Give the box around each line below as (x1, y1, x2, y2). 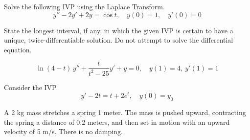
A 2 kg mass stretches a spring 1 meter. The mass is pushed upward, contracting (4, 107, 246, 117)
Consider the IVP (4, 82, 57, 92)
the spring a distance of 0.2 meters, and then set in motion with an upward (4, 117, 230, 127)
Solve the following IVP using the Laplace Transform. (4, 1, 165, 11)
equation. (4, 44, 32, 54)
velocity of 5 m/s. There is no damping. (4, 126, 123, 137)
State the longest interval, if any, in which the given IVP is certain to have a (4, 25, 233, 35)
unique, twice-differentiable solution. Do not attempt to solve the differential (4, 35, 233, 45)
